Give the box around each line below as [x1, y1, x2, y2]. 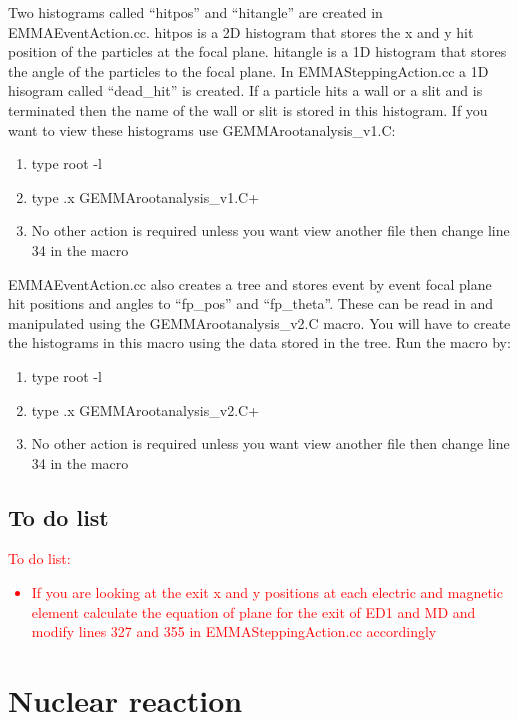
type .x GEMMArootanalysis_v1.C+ [31, 186, 260, 207]
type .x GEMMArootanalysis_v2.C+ [31, 399, 260, 420]
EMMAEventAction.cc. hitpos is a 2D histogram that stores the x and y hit [8, 21, 474, 42]
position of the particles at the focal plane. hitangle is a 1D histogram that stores [8, 41, 507, 62]
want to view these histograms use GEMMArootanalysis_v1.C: [8, 119, 396, 140]
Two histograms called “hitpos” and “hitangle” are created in [8, 2, 383, 22]
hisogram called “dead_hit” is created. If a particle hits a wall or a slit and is [8, 80, 483, 101]
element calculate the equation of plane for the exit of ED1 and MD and [31, 601, 476, 622]
